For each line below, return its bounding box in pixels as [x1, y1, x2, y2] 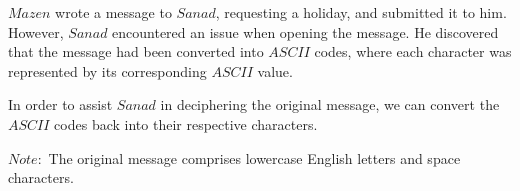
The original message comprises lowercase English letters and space [48, 147, 461, 168]
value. [257, 60, 293, 81]
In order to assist [8, 94, 113, 115]
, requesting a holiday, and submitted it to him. [215, 2, 507, 22]
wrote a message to [55, 2, 172, 22]
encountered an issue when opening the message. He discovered [112, 21, 499, 42]
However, [8, 21, 64, 42]
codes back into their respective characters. [54, 113, 318, 134]
